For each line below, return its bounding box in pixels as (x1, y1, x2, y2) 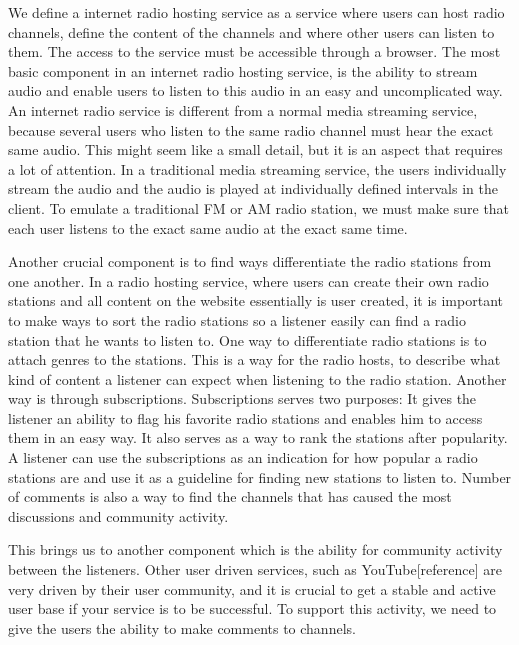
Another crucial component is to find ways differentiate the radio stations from (8, 251, 492, 272)
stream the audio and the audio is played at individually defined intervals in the (8, 178, 498, 199)
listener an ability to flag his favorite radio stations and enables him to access (8, 407, 483, 428)
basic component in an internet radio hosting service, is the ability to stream (8, 60, 478, 81)
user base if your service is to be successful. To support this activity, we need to (8, 598, 497, 619)
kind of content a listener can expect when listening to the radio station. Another (8, 368, 507, 389)
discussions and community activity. (8, 505, 229, 526)
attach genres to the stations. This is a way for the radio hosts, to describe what (8, 349, 501, 370)
